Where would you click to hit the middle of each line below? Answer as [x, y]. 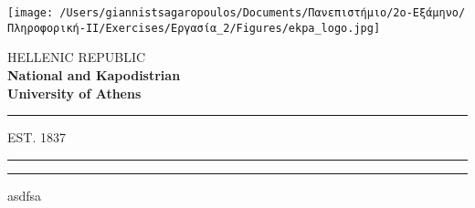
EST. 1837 [37, 137]
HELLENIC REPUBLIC [77, 57]
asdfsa [25, 195]
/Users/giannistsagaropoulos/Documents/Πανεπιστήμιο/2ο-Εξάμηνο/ [263, 13]
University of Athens [74, 93]
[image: [31, 13]
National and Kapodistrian [94, 74]
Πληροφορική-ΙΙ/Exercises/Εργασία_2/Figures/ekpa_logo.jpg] [194, 28]
